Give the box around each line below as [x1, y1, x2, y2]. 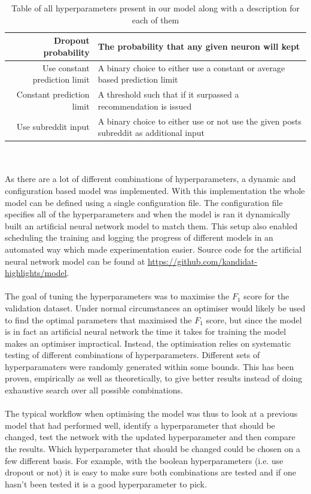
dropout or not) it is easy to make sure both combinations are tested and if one [5, 466, 297, 478]
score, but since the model [206, 313, 302, 326]
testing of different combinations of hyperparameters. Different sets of [5, 348, 260, 361]
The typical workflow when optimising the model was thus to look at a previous [5, 407, 298, 420]
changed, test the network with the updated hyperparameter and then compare [5, 431, 295, 443]
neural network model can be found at [5, 254, 145, 267]
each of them [132, 13, 179, 26]
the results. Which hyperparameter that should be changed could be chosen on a [5, 443, 300, 455]
